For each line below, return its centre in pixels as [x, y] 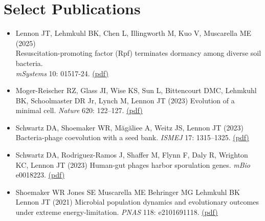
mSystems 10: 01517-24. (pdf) [62, 73]
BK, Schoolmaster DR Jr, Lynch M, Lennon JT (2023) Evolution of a [125, 100]
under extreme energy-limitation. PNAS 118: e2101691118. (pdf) [117, 212]
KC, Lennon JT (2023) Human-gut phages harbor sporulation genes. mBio [133, 164]
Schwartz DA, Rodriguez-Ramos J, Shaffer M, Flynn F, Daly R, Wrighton [132, 155]
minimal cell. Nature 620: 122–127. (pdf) [79, 110]
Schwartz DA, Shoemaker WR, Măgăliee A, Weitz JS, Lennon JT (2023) [129, 127]
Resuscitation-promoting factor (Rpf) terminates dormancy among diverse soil [138, 53]
